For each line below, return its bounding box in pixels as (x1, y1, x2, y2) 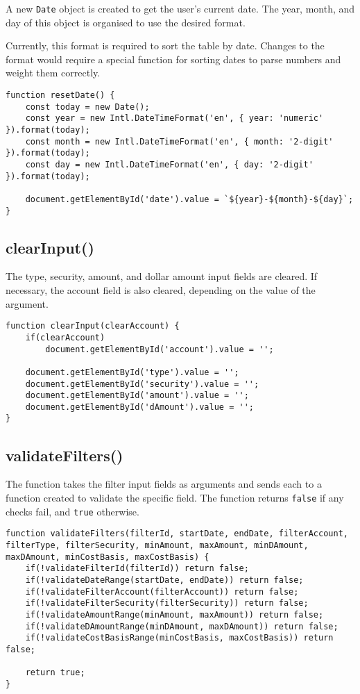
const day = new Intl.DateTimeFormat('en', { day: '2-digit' (25, 159, 314, 170)
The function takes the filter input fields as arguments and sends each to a (6, 477, 322, 491)
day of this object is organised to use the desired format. (6, 15, 246, 29)
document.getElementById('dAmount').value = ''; (25, 402, 254, 412)
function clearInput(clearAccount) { (6, 321, 180, 331)
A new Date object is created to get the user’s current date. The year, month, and (6, 1, 355, 15)
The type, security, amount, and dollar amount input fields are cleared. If (6, 269, 318, 283)
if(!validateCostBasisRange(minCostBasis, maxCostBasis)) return (25, 633, 334, 643)
